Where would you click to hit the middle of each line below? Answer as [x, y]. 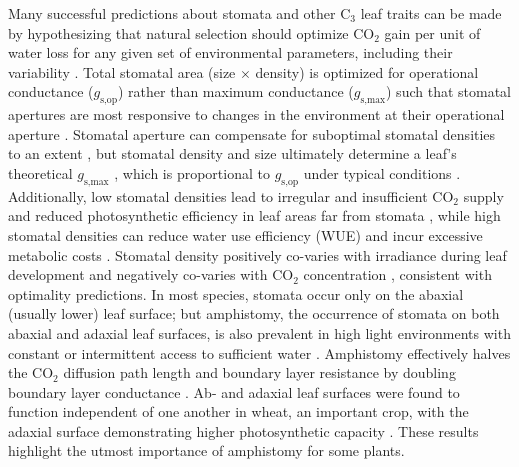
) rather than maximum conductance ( [235, 91]
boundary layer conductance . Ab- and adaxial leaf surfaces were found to [234, 391]
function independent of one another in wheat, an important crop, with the [238, 411]
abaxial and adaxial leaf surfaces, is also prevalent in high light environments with [259, 332]
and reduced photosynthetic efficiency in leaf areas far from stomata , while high [254, 215]
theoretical [40, 172]
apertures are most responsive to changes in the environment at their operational [256, 114]
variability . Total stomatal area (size [122, 71]
